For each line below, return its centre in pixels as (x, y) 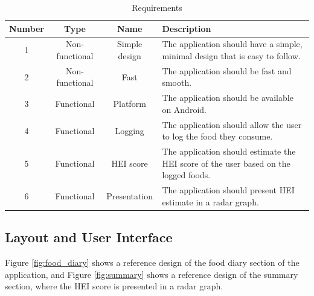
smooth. (177, 82)
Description (187, 28)
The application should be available (228, 98)
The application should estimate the (229, 151)
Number (27, 28)
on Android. (184, 109)
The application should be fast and (227, 70)
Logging (130, 130)
